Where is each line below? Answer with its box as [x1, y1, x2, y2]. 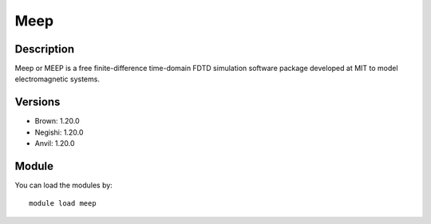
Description [14, 42, 75, 56]
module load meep [29, 199, 97, 208]
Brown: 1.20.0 [34, 116, 80, 126]
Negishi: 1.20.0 [34, 128, 84, 137]
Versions [14, 96, 61, 109]
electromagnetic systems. [14, 74, 100, 84]
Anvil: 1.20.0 [34, 139, 75, 148]
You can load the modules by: [14, 180, 113, 191]
